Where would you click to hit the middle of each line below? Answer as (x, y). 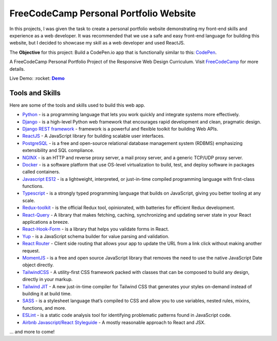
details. (17, 69)
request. (31, 250)
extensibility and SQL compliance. (58, 151)
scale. (29, 200)
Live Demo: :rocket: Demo (37, 78)
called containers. (41, 172)
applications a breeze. (46, 222)
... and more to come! (32, 332)
